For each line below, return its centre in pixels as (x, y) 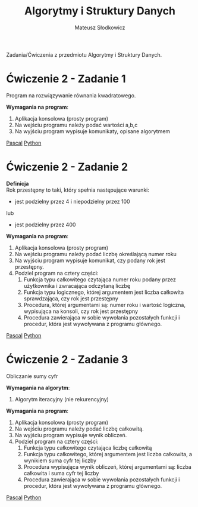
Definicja (18, 183)
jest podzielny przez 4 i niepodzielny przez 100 (72, 201)
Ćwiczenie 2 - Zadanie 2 (67, 167)
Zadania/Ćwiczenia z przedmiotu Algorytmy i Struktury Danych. (84, 54)
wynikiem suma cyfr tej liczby (60, 460)
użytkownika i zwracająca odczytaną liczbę (77, 285)
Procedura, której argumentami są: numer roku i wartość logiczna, (105, 305)
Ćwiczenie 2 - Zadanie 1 (66, 79)
